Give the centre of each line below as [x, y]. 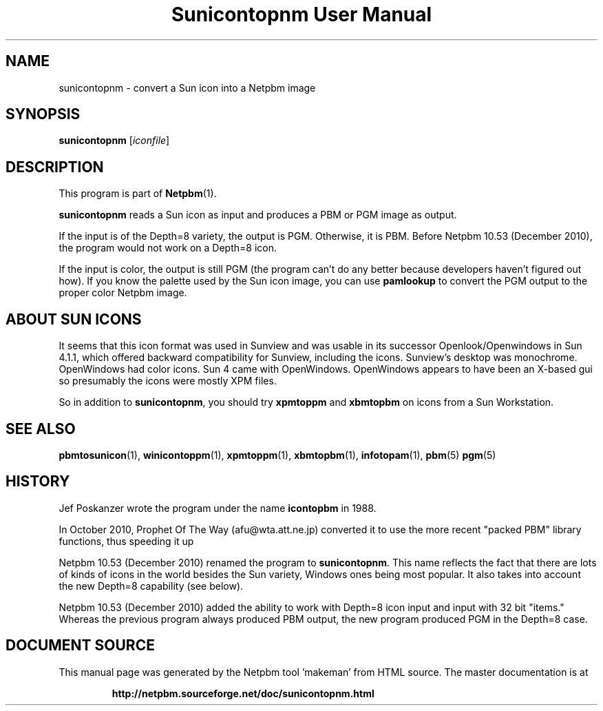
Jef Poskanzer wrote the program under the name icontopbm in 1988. [218, 508]
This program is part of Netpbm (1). [138, 194]
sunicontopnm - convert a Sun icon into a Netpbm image [187, 87]
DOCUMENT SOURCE [80, 646]
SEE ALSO [41, 429]
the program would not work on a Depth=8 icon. [168, 248]
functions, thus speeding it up [126, 541]
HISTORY [38, 482]
